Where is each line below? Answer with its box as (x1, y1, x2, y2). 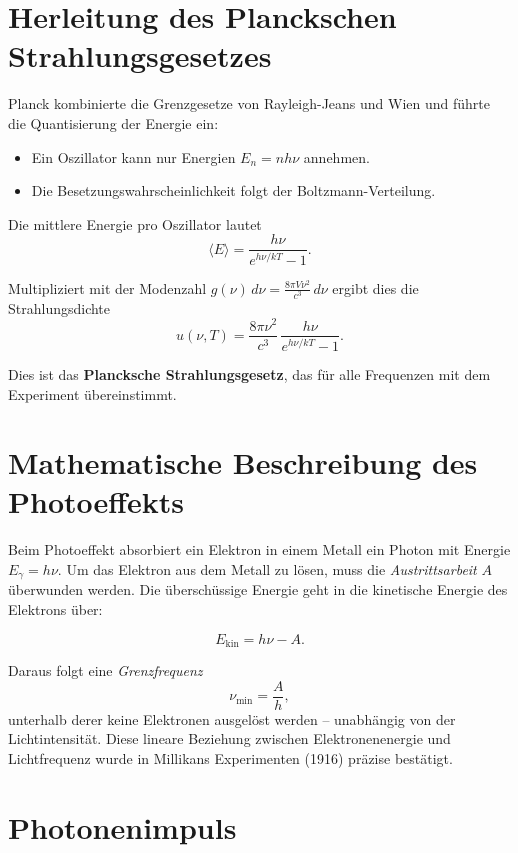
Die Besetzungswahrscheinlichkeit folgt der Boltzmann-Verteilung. (31, 180, 436, 201)
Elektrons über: (8, 599, 103, 620)
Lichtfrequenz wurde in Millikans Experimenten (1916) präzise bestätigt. (8, 747, 453, 768)
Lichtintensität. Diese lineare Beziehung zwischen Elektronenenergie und (8, 728, 451, 749)
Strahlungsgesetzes (8, 35, 272, 76)
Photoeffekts (8, 481, 185, 522)
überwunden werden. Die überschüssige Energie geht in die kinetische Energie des (8, 579, 508, 600)
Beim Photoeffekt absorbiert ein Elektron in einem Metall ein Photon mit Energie (8, 539, 511, 560)
